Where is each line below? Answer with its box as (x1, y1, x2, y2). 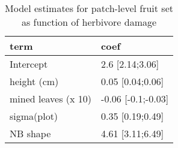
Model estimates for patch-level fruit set (5, 1, 173, 15)
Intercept (10, 57, 48, 71)
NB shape (10, 126, 51, 140)
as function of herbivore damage (21, 15, 157, 29)
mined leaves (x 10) (10, 92, 92, 105)
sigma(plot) (10, 109, 58, 123)
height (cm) (10, 74, 59, 88)
